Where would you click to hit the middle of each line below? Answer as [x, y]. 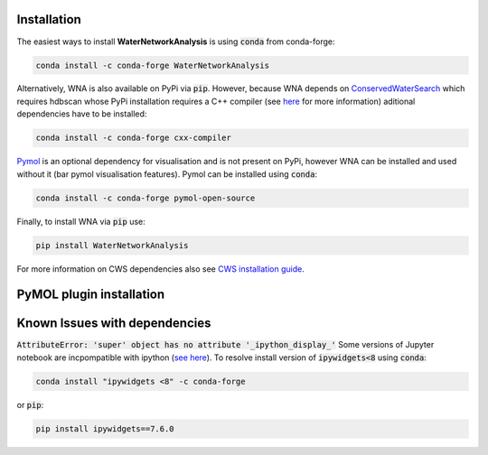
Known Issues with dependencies [114, 324]
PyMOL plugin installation [91, 295]
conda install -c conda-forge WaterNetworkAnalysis [153, 65]
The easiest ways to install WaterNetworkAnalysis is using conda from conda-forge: [176, 42]
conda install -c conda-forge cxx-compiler [134, 138]
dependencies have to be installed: [82, 114]
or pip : [30, 404]
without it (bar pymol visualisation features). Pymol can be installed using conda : [167, 174]
